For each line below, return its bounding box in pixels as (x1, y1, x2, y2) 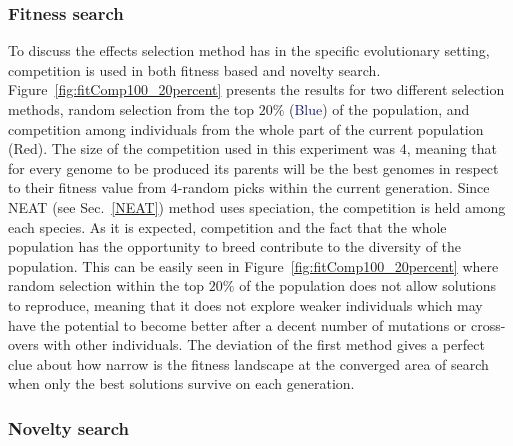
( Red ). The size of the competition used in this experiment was (8, 138, 396, 159)
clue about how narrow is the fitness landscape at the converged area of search (8, 353, 489, 374)
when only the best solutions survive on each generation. (8, 373, 355, 394)
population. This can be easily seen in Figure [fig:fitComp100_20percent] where (8, 255, 499, 276)
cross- (470, 314, 506, 335)
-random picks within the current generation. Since (177, 177, 490, 198)
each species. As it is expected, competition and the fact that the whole (8, 216, 447, 237)
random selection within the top (8, 275, 205, 296)
